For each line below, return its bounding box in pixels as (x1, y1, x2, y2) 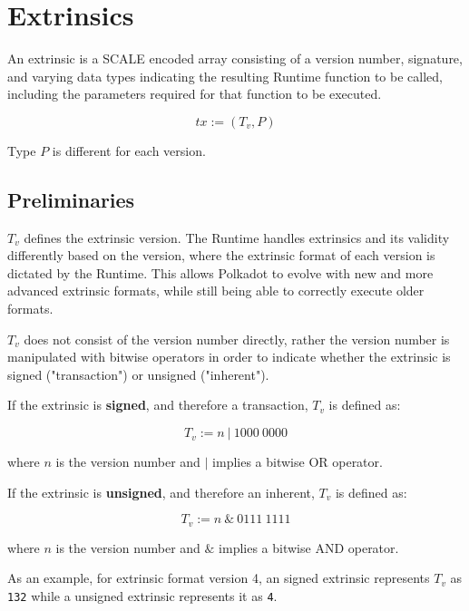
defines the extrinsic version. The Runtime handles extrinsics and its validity (24, 228, 450, 247)
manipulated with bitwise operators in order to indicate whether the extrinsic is (7, 347, 451, 366)
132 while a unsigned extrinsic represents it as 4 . (7, 586, 278, 605)
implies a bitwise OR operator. (212, 452, 383, 471)
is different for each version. (52, 141, 206, 160)
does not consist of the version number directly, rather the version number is (24, 329, 450, 348)
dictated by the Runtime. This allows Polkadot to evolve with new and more (7, 263, 434, 282)
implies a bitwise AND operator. (219, 538, 399, 557)
